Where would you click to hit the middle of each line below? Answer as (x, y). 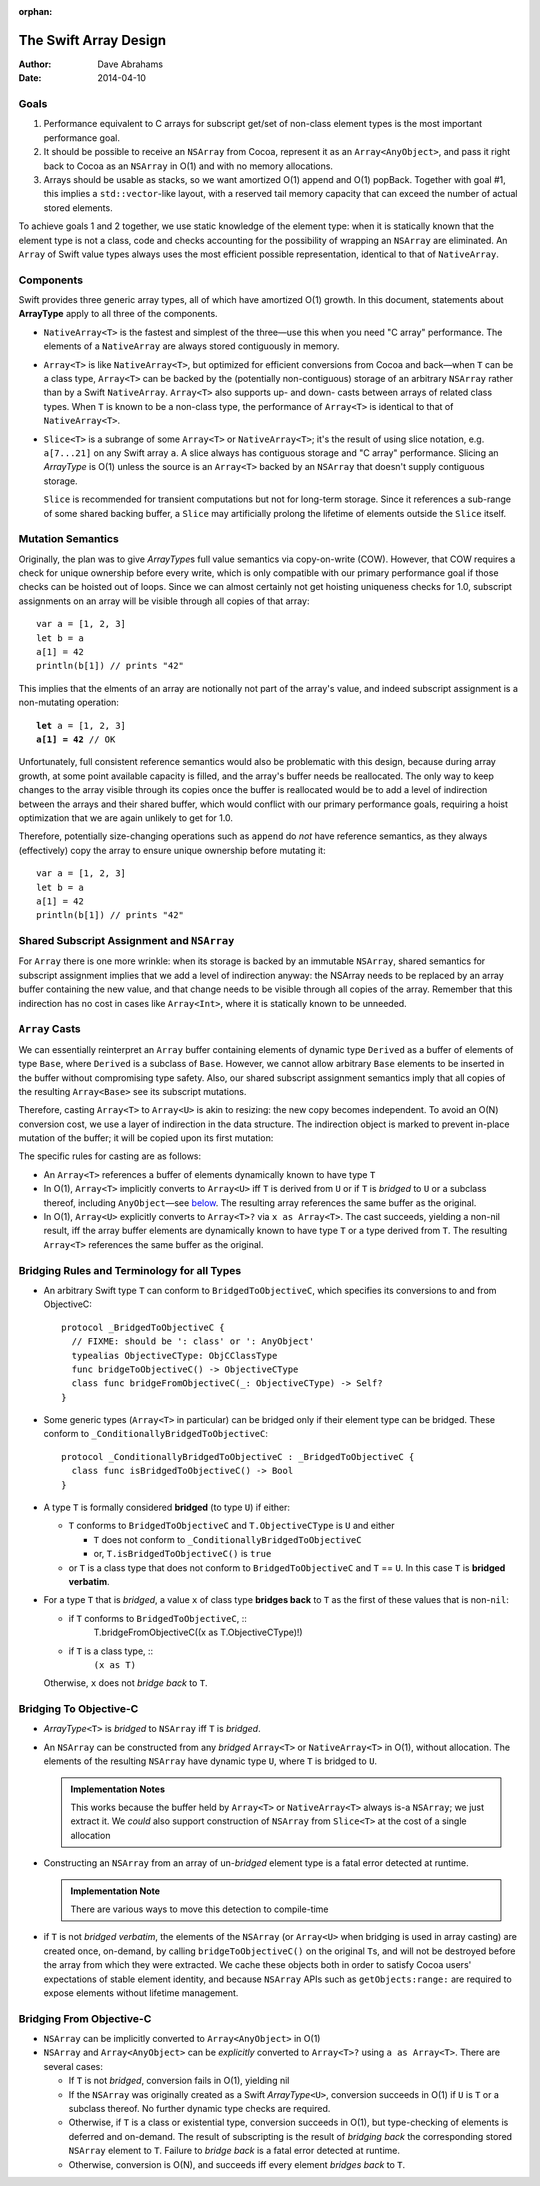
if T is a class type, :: (111, 1651)
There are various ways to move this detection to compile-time (199, 1909)
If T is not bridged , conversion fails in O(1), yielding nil (179, 2081)
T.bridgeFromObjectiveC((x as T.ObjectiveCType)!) (198, 1632)
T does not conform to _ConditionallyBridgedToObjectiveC (227, 1539)
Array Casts (49, 1029)
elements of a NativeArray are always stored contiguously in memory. (191, 346)
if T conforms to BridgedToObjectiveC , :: (157, 1618)
